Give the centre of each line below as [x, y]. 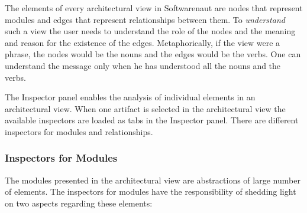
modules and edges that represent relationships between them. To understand [145, 19]
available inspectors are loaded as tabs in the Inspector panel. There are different [152, 120]
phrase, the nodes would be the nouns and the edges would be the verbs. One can [153, 54]
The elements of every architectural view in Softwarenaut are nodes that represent [154, 8]
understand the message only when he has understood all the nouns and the [143, 65]
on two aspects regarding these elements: [79, 203]
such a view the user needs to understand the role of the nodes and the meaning [150, 31]
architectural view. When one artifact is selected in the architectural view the [145, 108]
